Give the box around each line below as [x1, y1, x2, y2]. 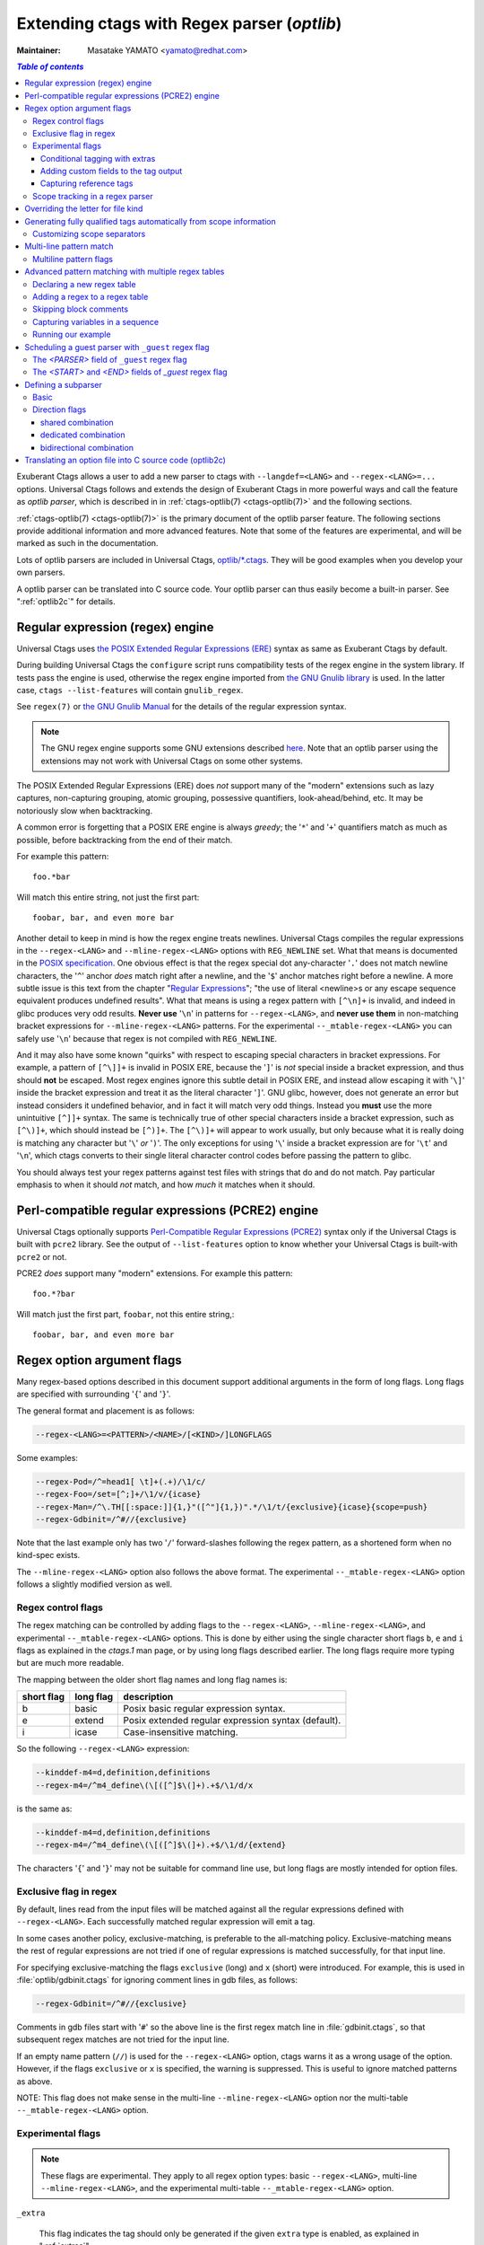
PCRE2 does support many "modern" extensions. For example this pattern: [16, 1268, 293, 1279]
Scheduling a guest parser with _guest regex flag [24, 341, 210, 352]
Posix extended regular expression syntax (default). [123, 1714, 341, 1727]
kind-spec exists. [16, 1550, 81, 1561]
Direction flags [32, 404, 87, 415]
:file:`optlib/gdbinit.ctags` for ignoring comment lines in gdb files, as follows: [16, 1975, 298, 1985]
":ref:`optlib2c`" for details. [16, 595, 116, 606]
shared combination [40, 417, 114, 427]
